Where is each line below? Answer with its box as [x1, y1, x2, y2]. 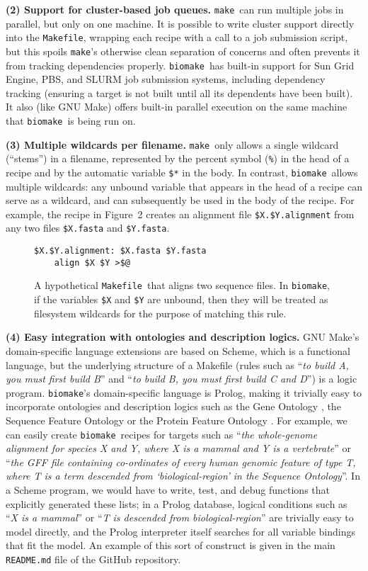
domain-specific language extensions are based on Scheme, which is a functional [6, 343, 350, 358]
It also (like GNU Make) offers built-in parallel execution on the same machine [6, 99, 347, 114]
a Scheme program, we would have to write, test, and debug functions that [6, 482, 330, 497]
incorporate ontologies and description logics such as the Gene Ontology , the [6, 399, 341, 414]
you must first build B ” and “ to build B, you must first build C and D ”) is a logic [6, 371, 357, 386]
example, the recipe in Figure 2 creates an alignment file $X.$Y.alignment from [6, 206, 355, 221]
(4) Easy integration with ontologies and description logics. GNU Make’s [6, 329, 360, 344]
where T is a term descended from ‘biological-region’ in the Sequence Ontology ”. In [6, 468, 360, 483]
